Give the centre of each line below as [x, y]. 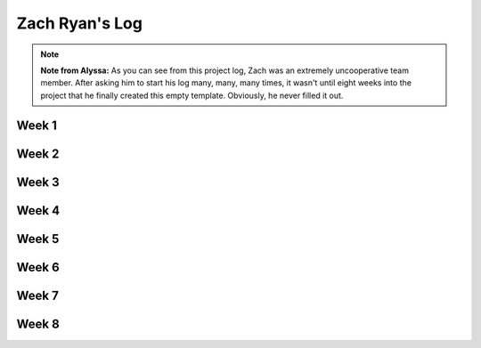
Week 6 [38, 267]
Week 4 [38, 210]
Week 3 [38, 182]
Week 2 [38, 154]
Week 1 [37, 125]
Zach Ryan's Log [79, 23]
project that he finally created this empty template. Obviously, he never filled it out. [192, 95]
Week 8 [38, 324]
